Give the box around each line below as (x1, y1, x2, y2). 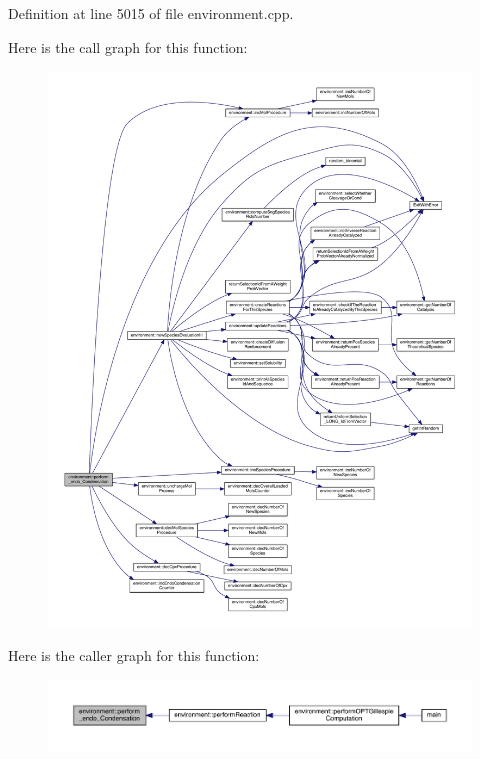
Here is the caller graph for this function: (8, 645, 260, 666)
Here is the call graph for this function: (8, 36, 248, 57)
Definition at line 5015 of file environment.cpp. (8, 3, 294, 23)
